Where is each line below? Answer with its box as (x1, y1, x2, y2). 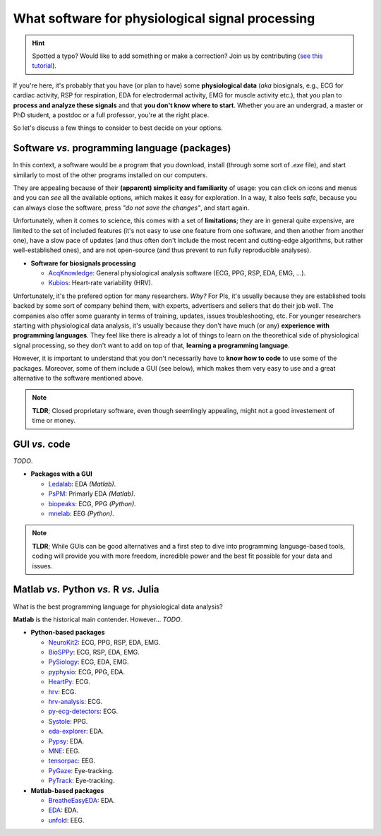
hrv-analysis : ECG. (48, 698, 103, 706)
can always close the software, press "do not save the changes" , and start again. (13, 203, 250, 212)
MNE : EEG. (48, 746, 80, 755)
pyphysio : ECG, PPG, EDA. (48, 667, 125, 676)
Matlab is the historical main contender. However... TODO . (13, 615, 183, 623)
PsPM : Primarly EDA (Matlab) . (48, 489, 135, 498)
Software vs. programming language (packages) (13, 142, 231, 155)
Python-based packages (30, 628, 105, 637)
